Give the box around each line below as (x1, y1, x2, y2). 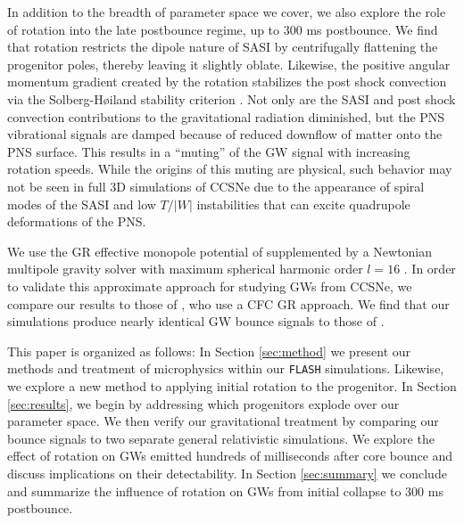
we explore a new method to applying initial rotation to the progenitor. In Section (7, 376, 457, 395)
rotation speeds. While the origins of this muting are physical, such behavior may (7, 159, 452, 178)
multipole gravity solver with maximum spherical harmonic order (7, 259, 363, 278)
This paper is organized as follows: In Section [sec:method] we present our (7, 341, 411, 360)
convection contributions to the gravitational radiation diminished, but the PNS (7, 107, 445, 126)
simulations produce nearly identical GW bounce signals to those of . (7, 312, 385, 331)
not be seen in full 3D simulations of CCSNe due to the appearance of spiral (7, 176, 425, 195)
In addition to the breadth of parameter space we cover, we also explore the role (7, 3, 446, 20)
